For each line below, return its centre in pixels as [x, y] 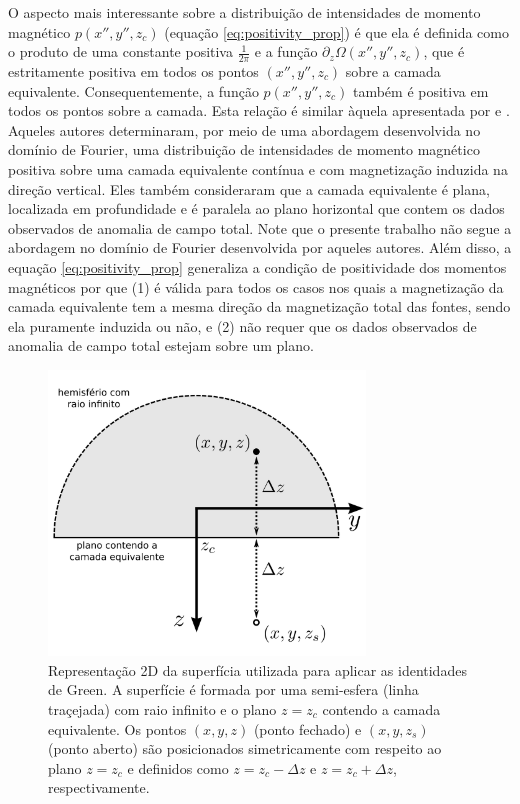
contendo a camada [381, 709]
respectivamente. [99, 787]
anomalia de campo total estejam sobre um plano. [161, 345]
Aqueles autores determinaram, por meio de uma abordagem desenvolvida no [244, 129]
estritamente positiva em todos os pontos [133, 71]
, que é [444, 51]
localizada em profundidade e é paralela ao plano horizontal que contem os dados [256, 208]
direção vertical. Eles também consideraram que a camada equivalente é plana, [249, 188]
